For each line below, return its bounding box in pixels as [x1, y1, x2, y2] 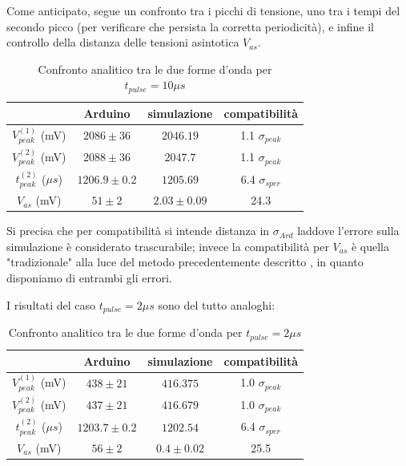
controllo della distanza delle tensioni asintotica [6, 34, 239, 51]
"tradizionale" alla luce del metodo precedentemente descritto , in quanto [6, 253, 364, 270]
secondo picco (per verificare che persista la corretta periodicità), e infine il [6, 18, 374, 34]
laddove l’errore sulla [297, 222, 400, 239]
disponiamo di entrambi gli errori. [6, 269, 172, 286]
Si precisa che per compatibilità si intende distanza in [6, 222, 270, 239]
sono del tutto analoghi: [158, 296, 275, 313]
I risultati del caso [6, 296, 96, 313]
